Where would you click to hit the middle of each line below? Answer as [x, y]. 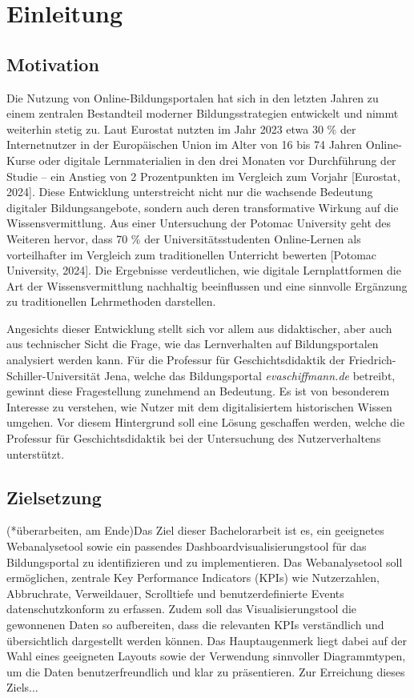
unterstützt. [36, 453]
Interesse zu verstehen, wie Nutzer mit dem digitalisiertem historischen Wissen [199, 406]
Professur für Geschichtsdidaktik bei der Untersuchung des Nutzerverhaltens [194, 438]
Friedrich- [372, 360]
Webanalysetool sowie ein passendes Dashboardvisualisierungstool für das [187, 546]
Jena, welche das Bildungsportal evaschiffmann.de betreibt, [250, 375]
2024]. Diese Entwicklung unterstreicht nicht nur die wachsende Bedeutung [190, 192]
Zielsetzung [54, 497]
